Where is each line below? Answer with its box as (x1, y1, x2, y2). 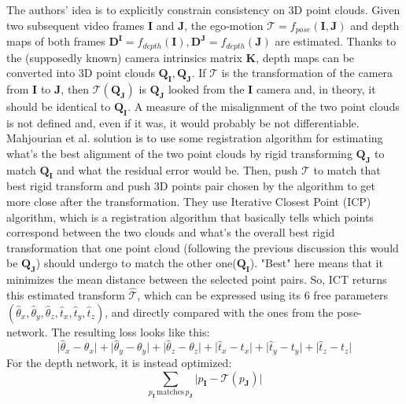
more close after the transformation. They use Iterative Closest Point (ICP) (6, 193, 371, 210)
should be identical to (6, 97, 111, 114)
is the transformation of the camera (221, 64, 393, 81)
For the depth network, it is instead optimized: (6, 354, 232, 370)
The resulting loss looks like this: (51, 323, 210, 340)
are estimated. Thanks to (275, 33, 397, 50)
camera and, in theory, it (256, 80, 376, 97)
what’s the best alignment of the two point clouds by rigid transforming (6, 145, 352, 161)
